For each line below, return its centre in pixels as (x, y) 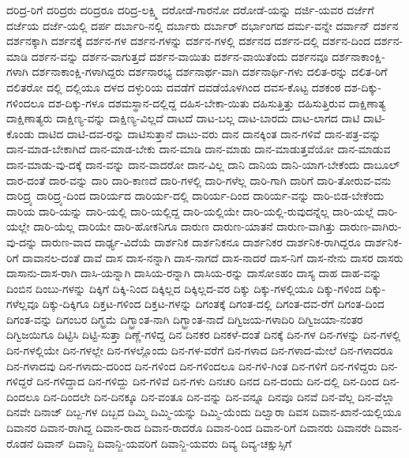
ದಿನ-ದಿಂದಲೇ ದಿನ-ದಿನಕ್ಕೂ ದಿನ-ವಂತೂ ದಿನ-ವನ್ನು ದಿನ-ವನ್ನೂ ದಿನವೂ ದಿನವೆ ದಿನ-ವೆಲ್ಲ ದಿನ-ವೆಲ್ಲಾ (219, 396)
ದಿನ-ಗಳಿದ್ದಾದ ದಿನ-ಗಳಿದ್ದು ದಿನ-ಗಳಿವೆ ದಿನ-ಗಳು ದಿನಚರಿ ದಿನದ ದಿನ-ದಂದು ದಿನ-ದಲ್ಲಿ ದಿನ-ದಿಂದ (208, 381)
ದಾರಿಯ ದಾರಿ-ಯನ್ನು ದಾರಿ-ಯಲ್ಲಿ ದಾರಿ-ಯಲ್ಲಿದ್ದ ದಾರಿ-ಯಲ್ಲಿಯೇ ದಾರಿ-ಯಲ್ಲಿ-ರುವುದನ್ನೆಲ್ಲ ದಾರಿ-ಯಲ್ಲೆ (190, 210)
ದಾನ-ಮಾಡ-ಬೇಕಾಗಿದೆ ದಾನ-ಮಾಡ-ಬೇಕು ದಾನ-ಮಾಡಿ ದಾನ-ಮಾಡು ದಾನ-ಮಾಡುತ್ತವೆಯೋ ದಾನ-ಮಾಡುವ (199, 149)
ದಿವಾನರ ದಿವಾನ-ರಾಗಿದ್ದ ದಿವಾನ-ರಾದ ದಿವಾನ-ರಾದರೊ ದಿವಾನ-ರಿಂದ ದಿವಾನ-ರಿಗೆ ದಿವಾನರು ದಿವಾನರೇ (189, 428)
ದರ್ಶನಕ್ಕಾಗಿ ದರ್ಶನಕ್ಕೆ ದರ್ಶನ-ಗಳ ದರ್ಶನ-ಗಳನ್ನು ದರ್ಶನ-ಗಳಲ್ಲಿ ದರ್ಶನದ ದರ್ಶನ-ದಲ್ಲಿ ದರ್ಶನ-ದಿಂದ (189, 41)
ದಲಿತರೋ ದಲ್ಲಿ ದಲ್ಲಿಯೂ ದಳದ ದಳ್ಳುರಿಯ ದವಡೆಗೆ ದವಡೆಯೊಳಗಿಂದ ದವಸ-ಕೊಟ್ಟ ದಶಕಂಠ (174, 86)
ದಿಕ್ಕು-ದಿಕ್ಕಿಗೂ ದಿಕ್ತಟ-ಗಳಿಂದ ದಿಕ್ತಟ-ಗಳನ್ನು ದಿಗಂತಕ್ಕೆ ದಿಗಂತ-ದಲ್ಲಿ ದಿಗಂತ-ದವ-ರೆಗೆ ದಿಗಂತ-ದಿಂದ (213, 304)
